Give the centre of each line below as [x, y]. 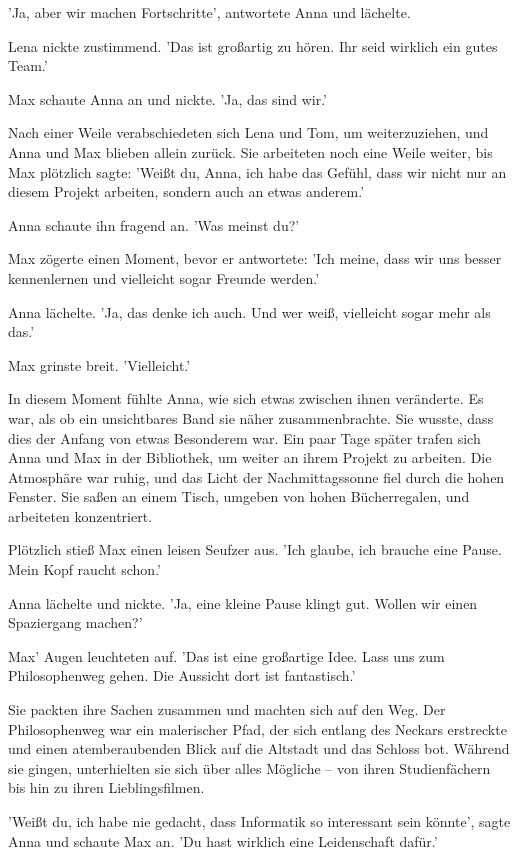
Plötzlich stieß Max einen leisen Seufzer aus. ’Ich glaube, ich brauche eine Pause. [255, 549]
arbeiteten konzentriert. [80, 515]
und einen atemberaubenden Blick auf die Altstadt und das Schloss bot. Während [259, 748]
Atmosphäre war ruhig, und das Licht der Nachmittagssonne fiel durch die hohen [256, 476]
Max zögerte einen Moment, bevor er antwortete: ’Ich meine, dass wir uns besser [255, 258]
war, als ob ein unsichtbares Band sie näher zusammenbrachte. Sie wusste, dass [251, 417]
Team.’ [28, 65]
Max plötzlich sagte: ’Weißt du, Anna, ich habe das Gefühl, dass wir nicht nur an [257, 171]
